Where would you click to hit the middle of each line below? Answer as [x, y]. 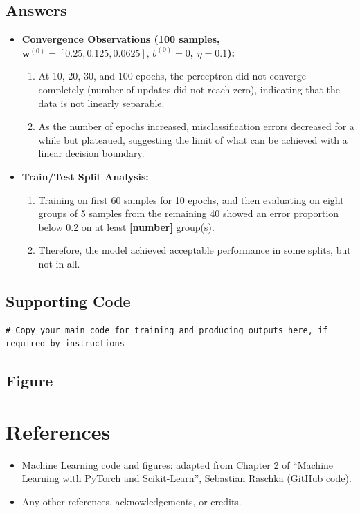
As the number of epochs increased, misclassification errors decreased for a [196, 126]
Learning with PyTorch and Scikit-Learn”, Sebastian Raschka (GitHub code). [187, 478]
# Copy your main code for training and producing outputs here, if [167, 330]
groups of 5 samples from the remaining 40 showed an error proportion [189, 213]
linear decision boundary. [91, 153]
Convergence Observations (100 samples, [121, 39]
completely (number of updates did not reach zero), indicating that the [189, 89]
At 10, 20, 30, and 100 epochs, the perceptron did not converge [172, 76]
